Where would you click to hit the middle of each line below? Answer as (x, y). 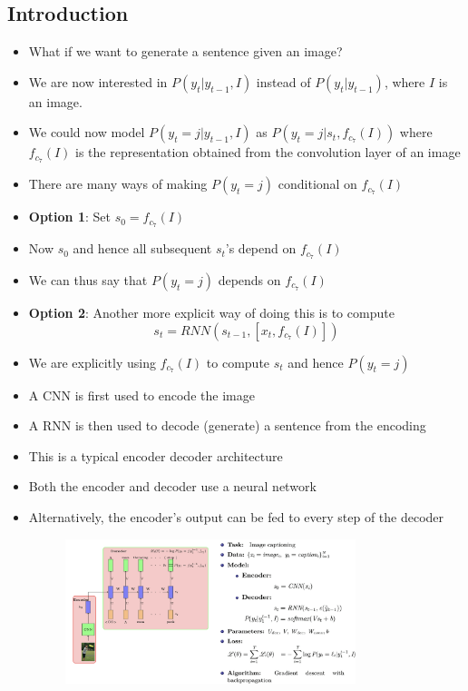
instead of (283, 81)
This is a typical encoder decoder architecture (156, 455)
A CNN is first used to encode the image (141, 395)
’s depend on (261, 248)
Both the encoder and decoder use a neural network (172, 486)
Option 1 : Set (69, 217)
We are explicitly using (92, 362)
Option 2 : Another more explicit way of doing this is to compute (211, 312)
